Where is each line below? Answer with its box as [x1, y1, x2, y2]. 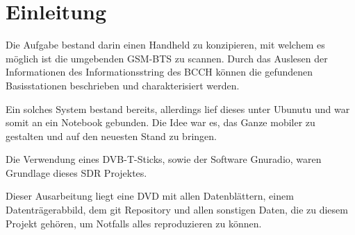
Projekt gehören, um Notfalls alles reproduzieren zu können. [6, 216, 262, 230]
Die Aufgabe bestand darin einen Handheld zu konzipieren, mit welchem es [6, 37, 325, 52]
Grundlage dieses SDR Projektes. [6, 165, 147, 180]
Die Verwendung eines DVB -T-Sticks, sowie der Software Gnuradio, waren [6, 152, 322, 166]
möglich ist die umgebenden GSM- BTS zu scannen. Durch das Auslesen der [6, 51, 328, 65]
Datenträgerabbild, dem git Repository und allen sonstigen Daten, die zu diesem [6, 202, 348, 217]
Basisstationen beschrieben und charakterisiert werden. [6, 78, 240, 92]
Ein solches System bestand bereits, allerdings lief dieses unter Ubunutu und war [6, 101, 350, 116]
